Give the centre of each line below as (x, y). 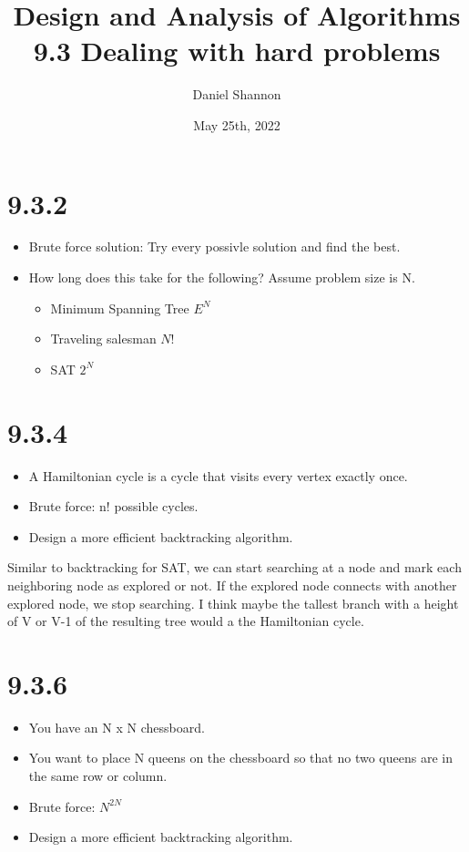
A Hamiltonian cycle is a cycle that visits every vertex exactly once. (218, 475)
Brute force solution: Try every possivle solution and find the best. (214, 246)
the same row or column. (98, 775)
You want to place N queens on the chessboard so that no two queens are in (240, 758)
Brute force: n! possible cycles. (113, 506)
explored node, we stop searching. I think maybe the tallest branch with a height (233, 603)
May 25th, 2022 (237, 124)
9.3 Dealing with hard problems (237, 51)
